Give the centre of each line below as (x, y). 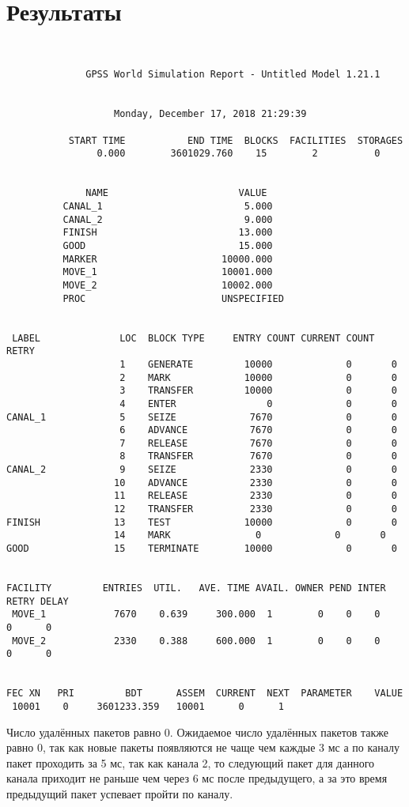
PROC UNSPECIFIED (173, 298)
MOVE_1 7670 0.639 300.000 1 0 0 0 (196, 615)
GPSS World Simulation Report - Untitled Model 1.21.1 (233, 75)
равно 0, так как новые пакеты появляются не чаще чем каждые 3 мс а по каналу (203, 747)
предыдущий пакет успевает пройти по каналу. (120, 793)
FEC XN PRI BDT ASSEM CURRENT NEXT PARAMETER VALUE (205, 694)
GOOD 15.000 (168, 245)
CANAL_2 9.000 (168, 219)
